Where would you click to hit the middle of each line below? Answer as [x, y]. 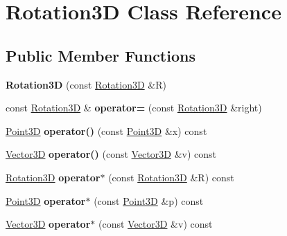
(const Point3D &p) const [149, 200]
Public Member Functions [101, 55]
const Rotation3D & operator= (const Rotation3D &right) [134, 108]
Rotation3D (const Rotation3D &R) [86, 84]
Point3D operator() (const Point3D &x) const [106, 130]
